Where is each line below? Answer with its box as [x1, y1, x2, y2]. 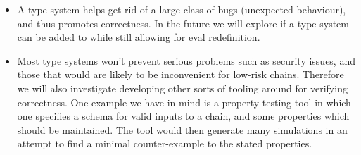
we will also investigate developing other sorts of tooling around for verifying [17, 80, 348, 95]
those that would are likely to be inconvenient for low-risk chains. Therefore [17, 67, 344, 82]
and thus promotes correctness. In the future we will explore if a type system [17, 15, 349, 30]
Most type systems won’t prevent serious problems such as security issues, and [17, 53, 355, 68]
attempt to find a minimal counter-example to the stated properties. [17, 136, 312, 151]
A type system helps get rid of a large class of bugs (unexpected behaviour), [17, 2, 346, 16]
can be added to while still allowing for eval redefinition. [17, 30, 260, 44]
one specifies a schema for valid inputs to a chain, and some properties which [17, 108, 350, 123]
